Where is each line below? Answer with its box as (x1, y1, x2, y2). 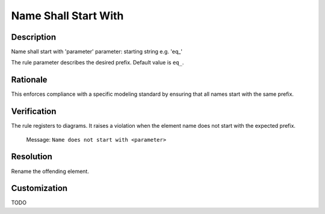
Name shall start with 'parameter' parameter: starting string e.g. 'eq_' (11, 48, 183, 55)
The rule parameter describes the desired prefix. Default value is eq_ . (11, 59, 184, 66)
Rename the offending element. (11, 168, 90, 175)
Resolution (11, 151, 52, 162)
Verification (11, 106, 57, 117)
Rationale (11, 75, 48, 85)
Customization (11, 183, 68, 194)
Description (11, 32, 57, 42)
